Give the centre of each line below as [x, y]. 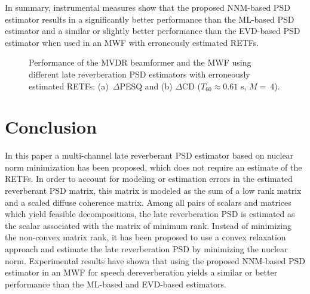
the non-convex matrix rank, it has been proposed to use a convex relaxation [145, 237]
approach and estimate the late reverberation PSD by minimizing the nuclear [146, 249]
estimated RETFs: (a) [69, 86]
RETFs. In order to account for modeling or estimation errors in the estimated [149, 179]
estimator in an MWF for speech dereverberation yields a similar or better [141, 272]
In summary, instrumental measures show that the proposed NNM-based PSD [148, 7]
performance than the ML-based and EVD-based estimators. [116, 284]
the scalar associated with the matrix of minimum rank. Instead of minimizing [148, 225]
